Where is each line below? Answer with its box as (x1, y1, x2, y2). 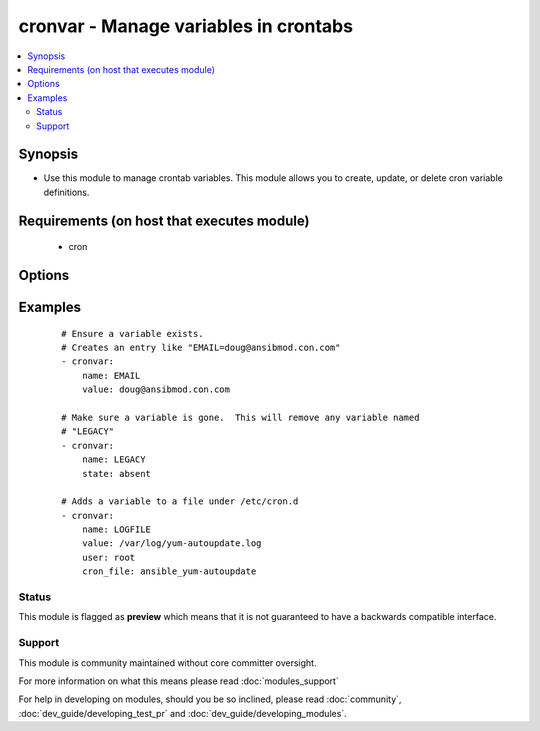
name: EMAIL (81, 370, 141, 381)
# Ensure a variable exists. (61, 328, 204, 339)
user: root (81, 551, 136, 563)
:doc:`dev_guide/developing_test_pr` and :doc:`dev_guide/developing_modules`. (18, 707, 347, 719)
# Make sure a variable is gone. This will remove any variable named (61, 411, 420, 423)
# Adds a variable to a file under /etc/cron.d (61, 496, 299, 507)
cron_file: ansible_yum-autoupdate (81, 566, 257, 577)
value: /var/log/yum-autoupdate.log (81, 538, 262, 549)
